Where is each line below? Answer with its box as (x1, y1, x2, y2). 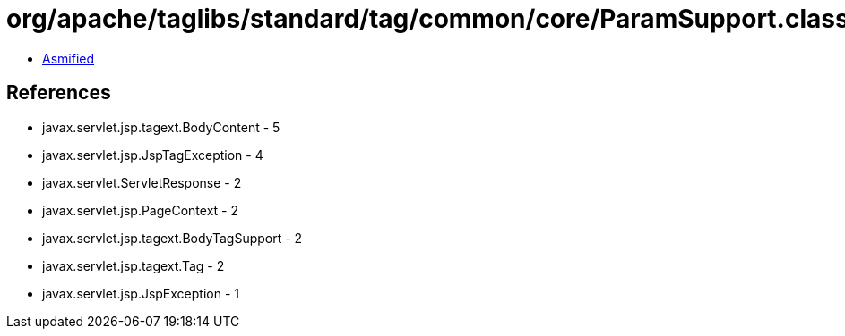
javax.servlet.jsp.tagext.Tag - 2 (42, 257, 225, 273)
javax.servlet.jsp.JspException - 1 (42, 285, 239, 301)
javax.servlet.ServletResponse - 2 (42, 174, 242, 190)
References (6, 81, 111, 105)
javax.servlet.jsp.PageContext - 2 (42, 202, 238, 218)
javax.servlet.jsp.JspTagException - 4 (42, 147, 263, 163)
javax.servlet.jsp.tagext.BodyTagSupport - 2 (42, 230, 303, 246)
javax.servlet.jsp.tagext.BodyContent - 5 (42, 119, 280, 135)
